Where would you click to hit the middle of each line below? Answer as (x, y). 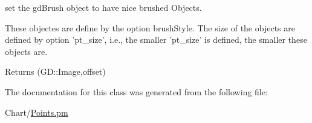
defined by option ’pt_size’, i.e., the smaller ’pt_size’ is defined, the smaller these (156, 39)
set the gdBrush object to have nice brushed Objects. (103, 7)
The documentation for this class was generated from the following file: (136, 91)
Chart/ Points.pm (37, 112)
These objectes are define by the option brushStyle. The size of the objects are (150, 27)
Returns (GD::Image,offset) (55, 71)
